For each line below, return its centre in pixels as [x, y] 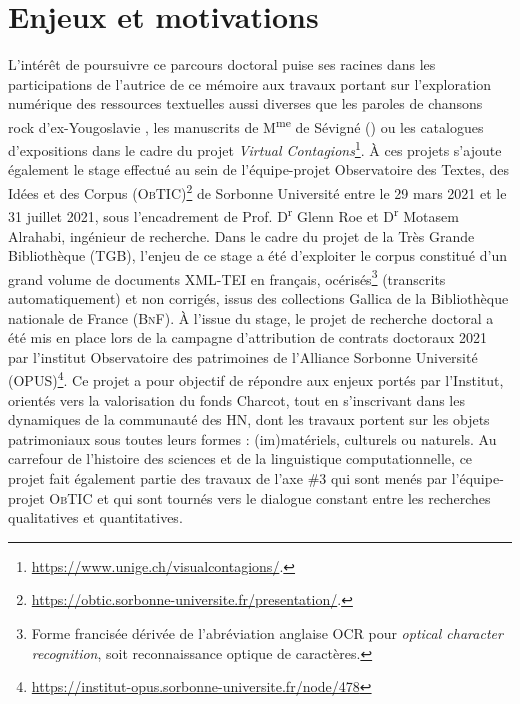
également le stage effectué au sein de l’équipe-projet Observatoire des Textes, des [258, 169]
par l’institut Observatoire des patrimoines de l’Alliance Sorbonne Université [243, 356]
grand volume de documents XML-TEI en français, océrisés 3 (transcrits [227, 277]
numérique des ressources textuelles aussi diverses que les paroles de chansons [245, 103]
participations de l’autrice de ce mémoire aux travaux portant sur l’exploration [250, 83]
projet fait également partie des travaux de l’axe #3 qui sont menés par [228, 477]
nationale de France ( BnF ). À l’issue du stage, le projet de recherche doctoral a [251, 317]
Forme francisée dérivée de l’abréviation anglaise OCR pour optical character [267, 632]
